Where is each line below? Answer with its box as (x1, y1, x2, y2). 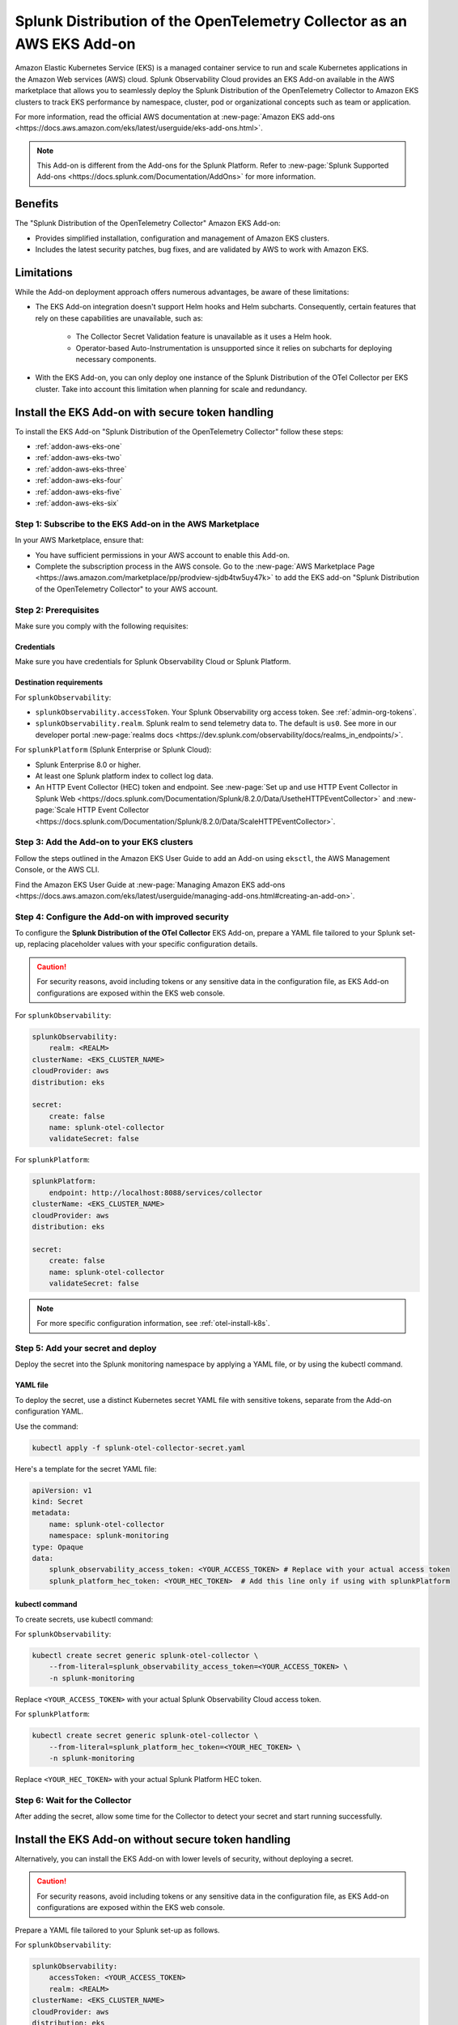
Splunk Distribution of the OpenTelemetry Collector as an (15, 12, 408, 30)
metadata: (32, 1508, 71, 1518)
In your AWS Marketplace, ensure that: (15, 535, 144, 545)
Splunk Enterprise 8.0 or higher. (35, 760, 142, 769)
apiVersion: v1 (32, 1486, 92, 1494)
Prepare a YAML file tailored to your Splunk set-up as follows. (15, 1925, 220, 1935)
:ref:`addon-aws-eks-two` (35, 453, 122, 463)
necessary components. (75, 355, 157, 364)
